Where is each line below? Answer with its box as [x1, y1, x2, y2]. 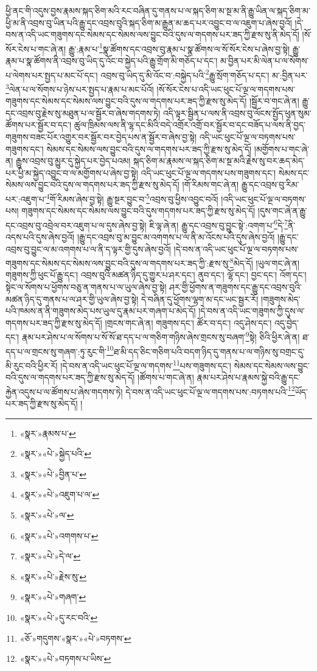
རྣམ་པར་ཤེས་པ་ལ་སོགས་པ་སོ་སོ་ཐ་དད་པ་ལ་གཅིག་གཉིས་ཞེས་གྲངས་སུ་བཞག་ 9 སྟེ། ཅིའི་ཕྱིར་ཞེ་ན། [21, 329, 300, 343]
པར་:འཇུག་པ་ [5, 192, 46, 205]
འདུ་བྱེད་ [274, 316, 299, 329]
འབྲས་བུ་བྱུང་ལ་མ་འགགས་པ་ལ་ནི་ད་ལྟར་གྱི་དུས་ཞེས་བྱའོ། [5, 242, 171, 255]
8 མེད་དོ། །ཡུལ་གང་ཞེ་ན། [229, 255, 300, 269]
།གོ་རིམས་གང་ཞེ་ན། [182, 178, 239, 191]
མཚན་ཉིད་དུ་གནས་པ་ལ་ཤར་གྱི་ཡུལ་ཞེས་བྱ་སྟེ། [5, 292, 139, 305]
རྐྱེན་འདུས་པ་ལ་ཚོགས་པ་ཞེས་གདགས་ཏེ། [5, 385, 123, 398]
